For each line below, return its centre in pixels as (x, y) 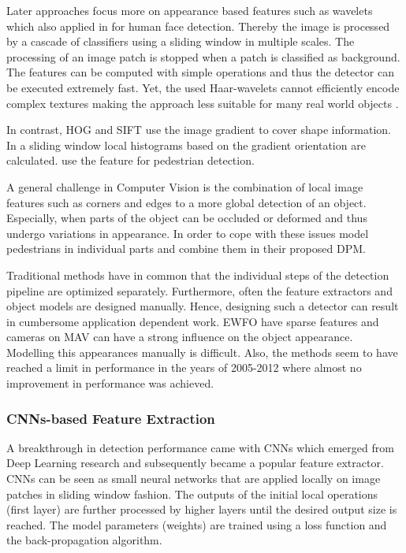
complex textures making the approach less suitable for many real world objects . (203, 103)
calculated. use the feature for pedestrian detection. (130, 160)
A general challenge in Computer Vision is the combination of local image (185, 186)
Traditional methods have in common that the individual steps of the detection (198, 275)
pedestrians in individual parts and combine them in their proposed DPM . (186, 249)
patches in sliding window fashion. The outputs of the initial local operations (192, 494)
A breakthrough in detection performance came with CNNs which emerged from (200, 447)
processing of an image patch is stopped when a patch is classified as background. (203, 56)
